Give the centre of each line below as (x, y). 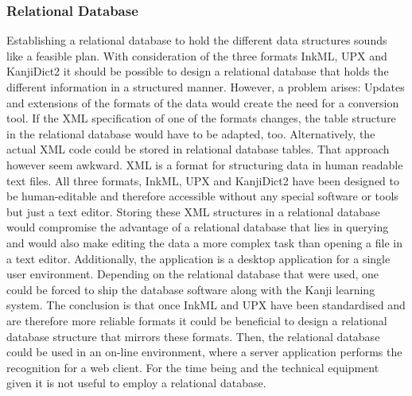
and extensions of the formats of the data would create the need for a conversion (203, 102)
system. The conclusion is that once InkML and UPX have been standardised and (206, 305)
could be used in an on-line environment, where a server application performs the (204, 352)
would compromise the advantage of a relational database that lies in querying (198, 227)
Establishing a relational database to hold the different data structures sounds (197, 40)
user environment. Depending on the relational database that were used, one (193, 274)
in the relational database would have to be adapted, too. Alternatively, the (191, 133)
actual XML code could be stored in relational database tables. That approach (198, 149)
